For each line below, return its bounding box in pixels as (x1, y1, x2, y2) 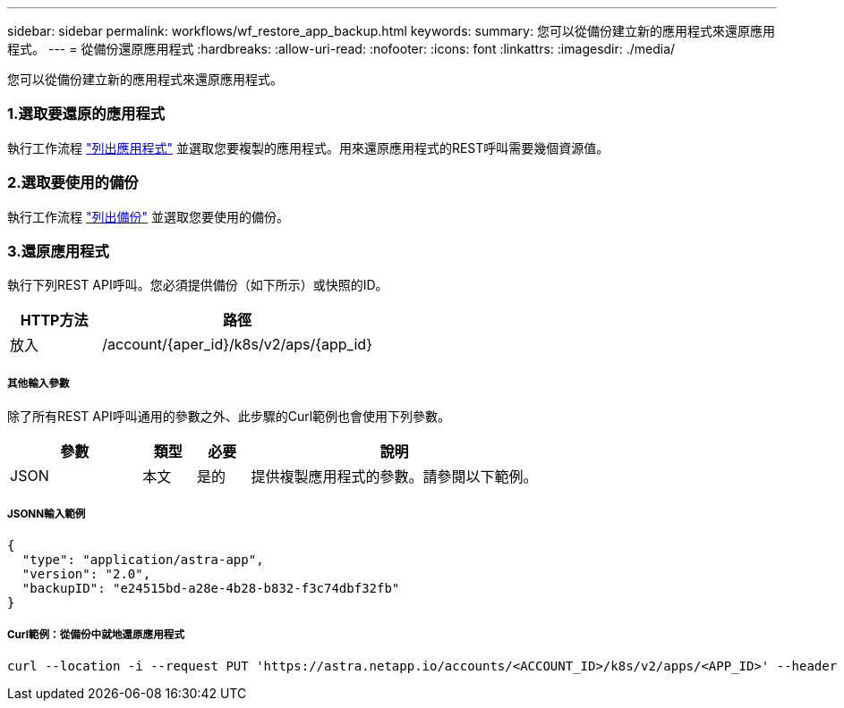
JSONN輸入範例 (7, 508, 86, 521)
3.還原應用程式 (7, 241, 109, 260)
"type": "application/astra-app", (21, 552, 264, 567)
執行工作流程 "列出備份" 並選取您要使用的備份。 (7, 208, 289, 224)
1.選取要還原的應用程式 (7, 105, 166, 123)
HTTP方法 (20, 311, 89, 330)
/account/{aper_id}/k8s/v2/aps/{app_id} (102, 335, 372, 354)
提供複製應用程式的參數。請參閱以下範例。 (251, 468, 538, 486)
